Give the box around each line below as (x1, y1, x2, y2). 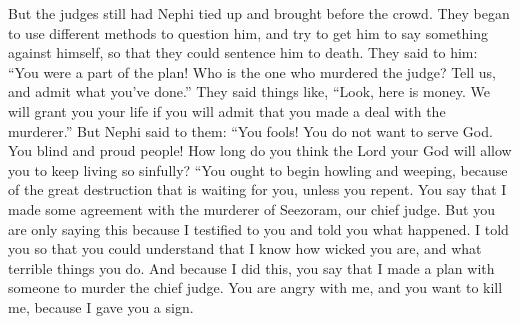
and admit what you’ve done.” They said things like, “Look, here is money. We (8, 81, 490, 102)
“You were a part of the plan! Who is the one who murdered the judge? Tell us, (8, 61, 496, 82)
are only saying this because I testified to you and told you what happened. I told (8, 218, 509, 239)
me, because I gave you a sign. (8, 296, 194, 317)
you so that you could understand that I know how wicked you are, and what (8, 238, 482, 259)
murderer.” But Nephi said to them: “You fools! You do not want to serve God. (8, 120, 493, 141)
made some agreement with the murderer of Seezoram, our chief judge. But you (8, 198, 495, 219)
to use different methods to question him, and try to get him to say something (8, 22, 488, 43)
